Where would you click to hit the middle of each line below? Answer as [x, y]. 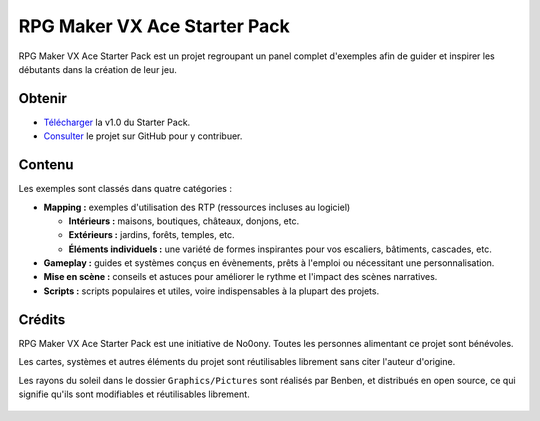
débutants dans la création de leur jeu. [97, 69]
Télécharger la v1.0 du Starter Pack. [117, 122]
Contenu [46, 165]
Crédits [42, 319]
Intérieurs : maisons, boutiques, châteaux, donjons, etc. [184, 221]
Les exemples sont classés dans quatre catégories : [125, 189]
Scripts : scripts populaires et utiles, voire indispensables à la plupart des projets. [211, 291]
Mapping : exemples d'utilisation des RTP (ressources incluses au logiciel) [197, 207]
